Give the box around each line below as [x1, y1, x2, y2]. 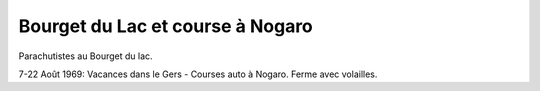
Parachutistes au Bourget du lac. [18, 50, 154, 62]
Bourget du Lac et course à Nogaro [18, 15, 314, 37]
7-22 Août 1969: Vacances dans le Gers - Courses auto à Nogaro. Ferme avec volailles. [18, 68, 378, 80]
